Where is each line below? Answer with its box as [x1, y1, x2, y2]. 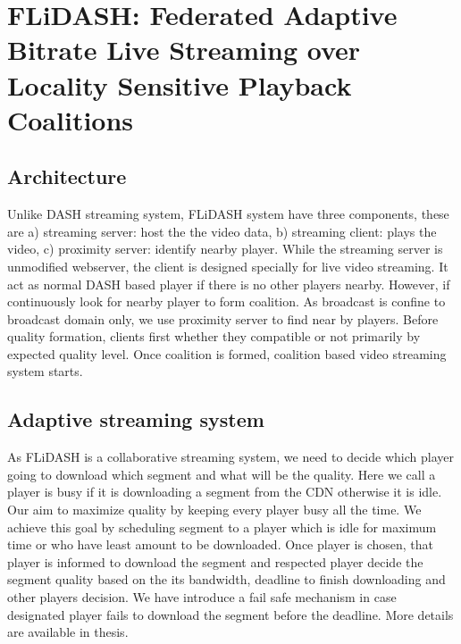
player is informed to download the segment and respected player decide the [7, 552, 423, 571]
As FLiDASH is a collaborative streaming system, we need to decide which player [7, 447, 454, 466]
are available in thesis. [7, 623, 129, 641]
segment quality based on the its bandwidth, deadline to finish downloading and [7, 570, 446, 589]
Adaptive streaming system [7, 406, 264, 433]
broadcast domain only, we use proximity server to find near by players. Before [7, 309, 439, 328]
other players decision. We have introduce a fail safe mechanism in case [7, 588, 397, 606]
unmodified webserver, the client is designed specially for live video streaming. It [7, 256, 448, 275]
